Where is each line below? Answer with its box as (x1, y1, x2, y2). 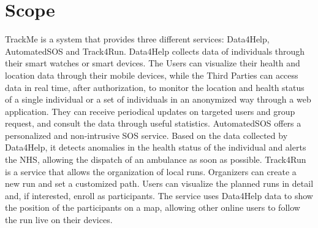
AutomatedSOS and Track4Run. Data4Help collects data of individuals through (5, 44, 305, 57)
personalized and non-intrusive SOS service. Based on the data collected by (5, 128, 288, 141)
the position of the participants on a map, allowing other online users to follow (5, 201, 300, 214)
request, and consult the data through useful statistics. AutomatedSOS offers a (5, 117, 301, 130)
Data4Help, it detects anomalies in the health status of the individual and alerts (5, 141, 306, 154)
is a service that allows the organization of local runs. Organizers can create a (5, 165, 297, 178)
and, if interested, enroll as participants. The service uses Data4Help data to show (5, 189, 313, 202)
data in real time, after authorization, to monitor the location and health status (5, 81, 305, 93)
